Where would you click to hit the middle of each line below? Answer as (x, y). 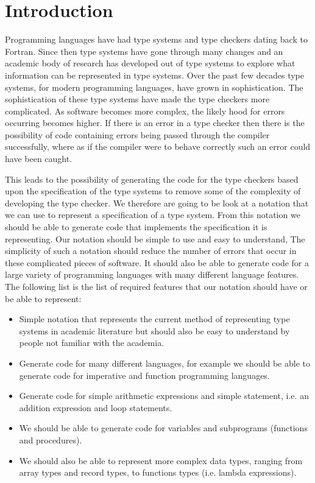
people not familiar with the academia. (92, 343)
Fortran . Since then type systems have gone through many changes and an (144, 51)
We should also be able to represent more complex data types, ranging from (161, 460)
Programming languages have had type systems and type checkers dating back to (156, 39)
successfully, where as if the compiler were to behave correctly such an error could (158, 146)
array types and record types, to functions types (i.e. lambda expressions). (158, 472)
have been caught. (39, 159)
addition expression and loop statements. (96, 407)
